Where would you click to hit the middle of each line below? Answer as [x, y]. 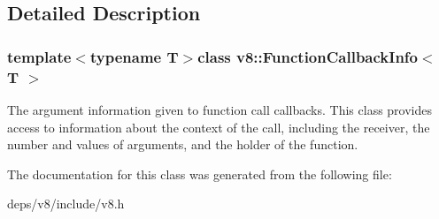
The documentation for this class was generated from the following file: [200, 174]
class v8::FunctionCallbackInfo [308, 56]
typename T [134, 56]
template [39, 56]
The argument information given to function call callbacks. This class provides [220, 109]
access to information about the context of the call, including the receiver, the [219, 127]
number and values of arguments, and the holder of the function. [183, 144]
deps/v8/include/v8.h [66, 204]
